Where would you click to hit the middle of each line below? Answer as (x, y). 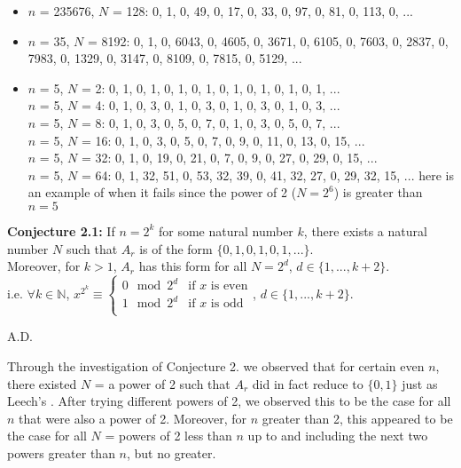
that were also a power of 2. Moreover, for (133, 418)
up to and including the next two (338, 436)
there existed (42, 383)
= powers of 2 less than (168, 436)
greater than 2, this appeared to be (357, 418)
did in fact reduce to (308, 383)
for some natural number (226, 230)
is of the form (176, 248)
